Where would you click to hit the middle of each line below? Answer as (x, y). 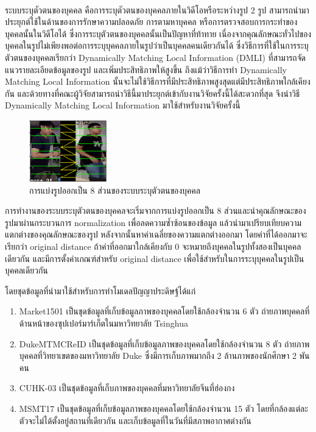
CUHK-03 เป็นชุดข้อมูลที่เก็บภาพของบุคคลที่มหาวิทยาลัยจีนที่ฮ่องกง (127, 388)
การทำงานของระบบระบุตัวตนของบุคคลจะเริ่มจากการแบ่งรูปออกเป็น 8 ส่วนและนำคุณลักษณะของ (156, 211)
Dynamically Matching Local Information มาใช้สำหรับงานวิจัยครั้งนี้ (123, 105)
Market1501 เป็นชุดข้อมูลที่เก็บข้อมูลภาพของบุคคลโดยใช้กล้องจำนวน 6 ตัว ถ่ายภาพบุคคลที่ (164, 311)
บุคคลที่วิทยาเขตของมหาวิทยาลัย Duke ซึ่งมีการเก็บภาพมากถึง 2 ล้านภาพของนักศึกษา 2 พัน (164, 356)
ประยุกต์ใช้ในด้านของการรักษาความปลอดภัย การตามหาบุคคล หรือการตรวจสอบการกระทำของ (151, 22)
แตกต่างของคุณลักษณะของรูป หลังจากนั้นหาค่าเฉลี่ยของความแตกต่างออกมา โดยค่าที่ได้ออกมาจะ (156, 234)
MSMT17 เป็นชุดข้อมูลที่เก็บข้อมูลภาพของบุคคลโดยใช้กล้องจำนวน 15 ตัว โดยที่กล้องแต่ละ (163, 408)
